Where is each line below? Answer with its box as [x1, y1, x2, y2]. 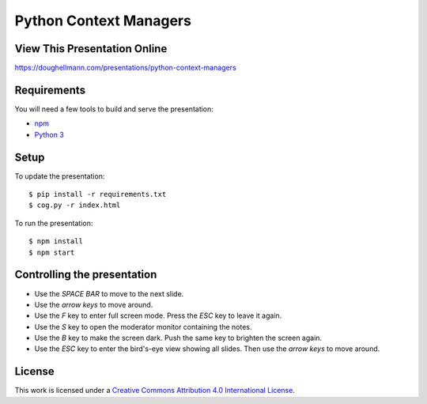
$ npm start [28, 247, 75, 257]
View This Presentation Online [14, 42, 168, 55]
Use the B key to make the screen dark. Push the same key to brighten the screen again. [34, 333, 323, 343]
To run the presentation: [14, 218, 93, 228]
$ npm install [28, 237, 83, 246]
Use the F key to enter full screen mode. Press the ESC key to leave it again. [34, 311, 282, 320]
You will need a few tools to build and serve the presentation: [14, 104, 213, 114]
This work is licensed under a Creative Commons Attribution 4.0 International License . [14, 386, 296, 395]
